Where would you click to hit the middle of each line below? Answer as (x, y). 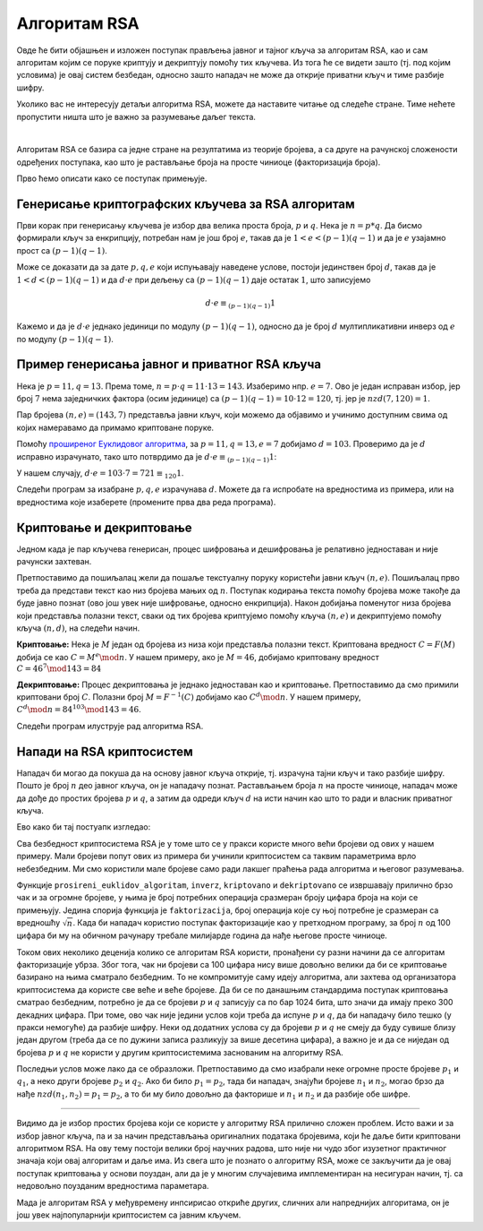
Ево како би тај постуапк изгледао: (84, 827)
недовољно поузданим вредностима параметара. (113, 1186)
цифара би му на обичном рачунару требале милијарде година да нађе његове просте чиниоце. (202, 935)
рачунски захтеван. (54, 561)
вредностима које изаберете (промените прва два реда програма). (146, 502)
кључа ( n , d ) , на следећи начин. (78, 628)
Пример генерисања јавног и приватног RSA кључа (169, 364)
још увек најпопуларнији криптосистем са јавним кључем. (129, 1215)
